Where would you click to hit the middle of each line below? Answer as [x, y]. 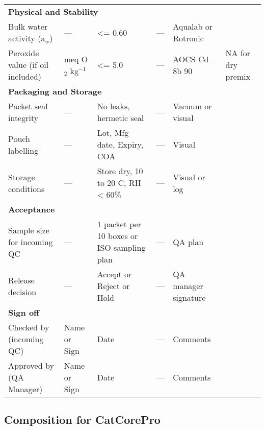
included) [25, 76]
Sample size [29, 230]
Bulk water [28, 26]
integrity [23, 118]
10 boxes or [117, 236]
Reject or [113, 286]
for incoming [31, 242]
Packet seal [28, 106]
